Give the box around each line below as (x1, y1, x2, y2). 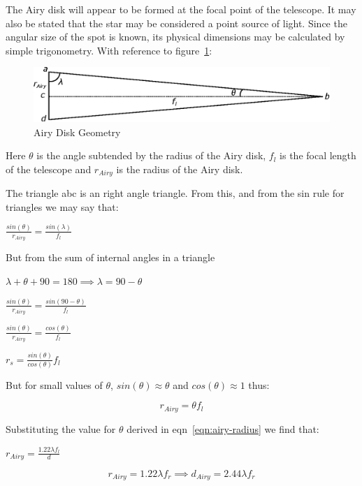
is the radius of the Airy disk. (116, 161, 243, 176)
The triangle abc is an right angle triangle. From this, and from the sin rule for (6, 186, 345, 200)
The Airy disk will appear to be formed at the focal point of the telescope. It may (6, 2, 356, 16)
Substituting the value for (6, 421, 116, 436)
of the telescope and (6, 161, 92, 176)
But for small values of (6, 377, 103, 392)
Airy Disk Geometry (34, 124, 121, 139)
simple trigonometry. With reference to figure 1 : (6, 43, 212, 57)
